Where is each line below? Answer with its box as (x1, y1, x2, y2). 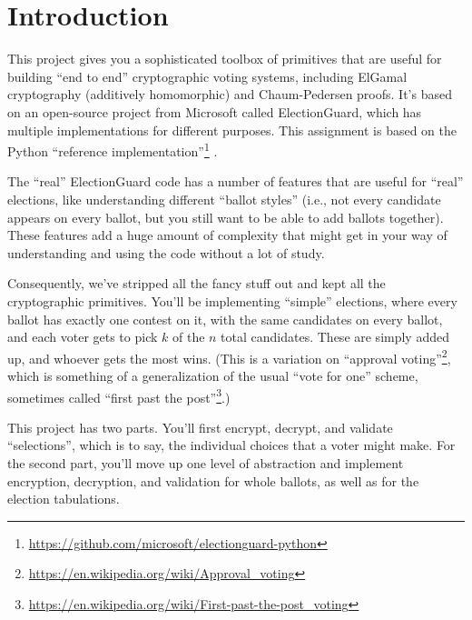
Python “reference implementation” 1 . (7, 139, 218, 160)
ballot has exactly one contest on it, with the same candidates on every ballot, (7, 309, 443, 328)
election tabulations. (7, 489, 120, 508)
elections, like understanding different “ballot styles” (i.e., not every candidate (7, 189, 441, 208)
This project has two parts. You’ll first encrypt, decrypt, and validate (7, 417, 393, 436)
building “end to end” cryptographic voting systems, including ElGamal (7, 66, 408, 85)
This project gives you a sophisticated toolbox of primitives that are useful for (7, 49, 442, 68)
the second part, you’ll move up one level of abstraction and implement (7, 453, 404, 472)
